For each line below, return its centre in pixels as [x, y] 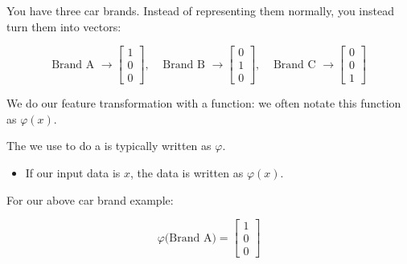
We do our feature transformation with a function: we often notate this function [204, 103]
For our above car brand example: [90, 199]
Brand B [184, 65]
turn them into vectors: [64, 26]
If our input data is [73, 173]
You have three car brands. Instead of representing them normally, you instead [201, 10]
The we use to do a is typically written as [109, 146]
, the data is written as [187, 173]
